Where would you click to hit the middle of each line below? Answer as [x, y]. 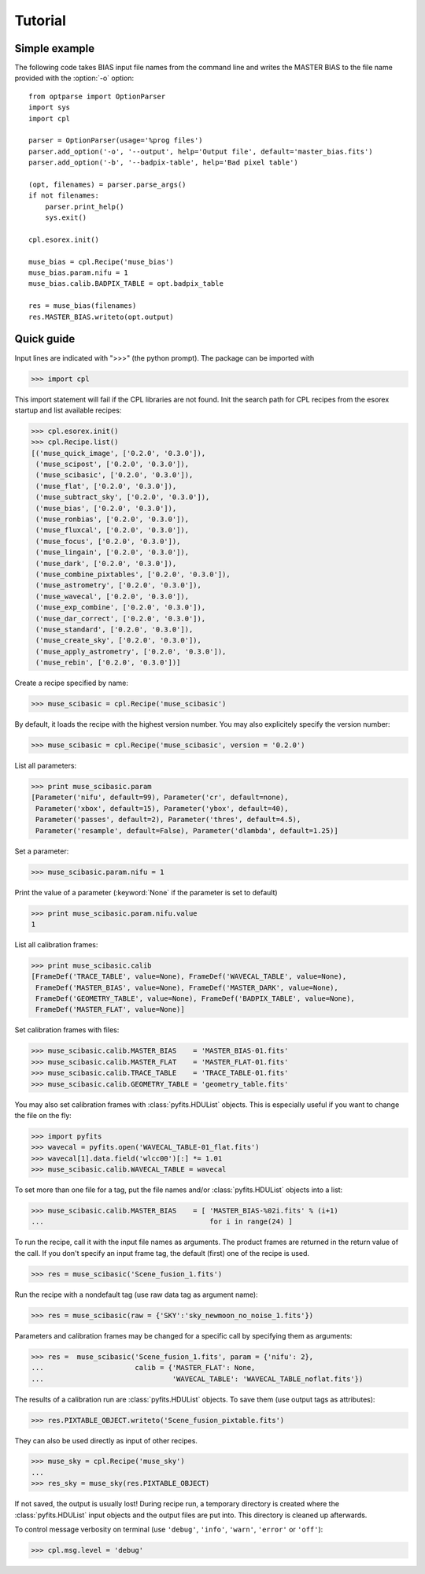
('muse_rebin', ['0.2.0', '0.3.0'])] [108, 663]
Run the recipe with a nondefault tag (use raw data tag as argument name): [137, 1294]
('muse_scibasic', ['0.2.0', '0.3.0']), [115, 475]
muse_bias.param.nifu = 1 [79, 273]
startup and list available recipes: [68, 410]
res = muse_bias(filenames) [83, 306]
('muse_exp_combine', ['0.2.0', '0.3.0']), [121, 607]
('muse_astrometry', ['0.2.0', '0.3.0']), [119, 585]
